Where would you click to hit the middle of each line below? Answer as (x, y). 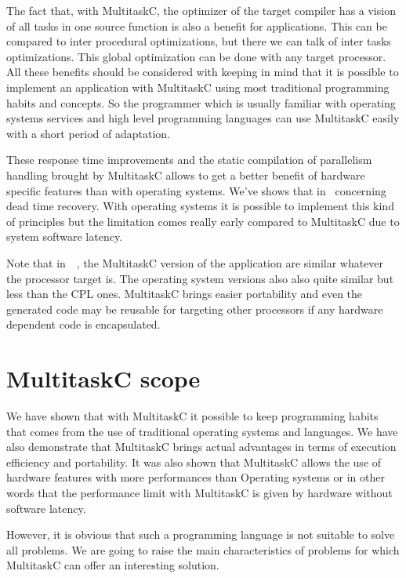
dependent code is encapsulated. (83, 324)
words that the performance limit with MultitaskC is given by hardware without (199, 492)
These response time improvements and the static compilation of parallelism (189, 160)
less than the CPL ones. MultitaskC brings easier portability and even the (185, 294)
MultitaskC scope (103, 378)
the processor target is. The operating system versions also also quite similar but (200, 278)
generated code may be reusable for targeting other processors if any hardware (195, 309)
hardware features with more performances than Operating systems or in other (196, 477)
